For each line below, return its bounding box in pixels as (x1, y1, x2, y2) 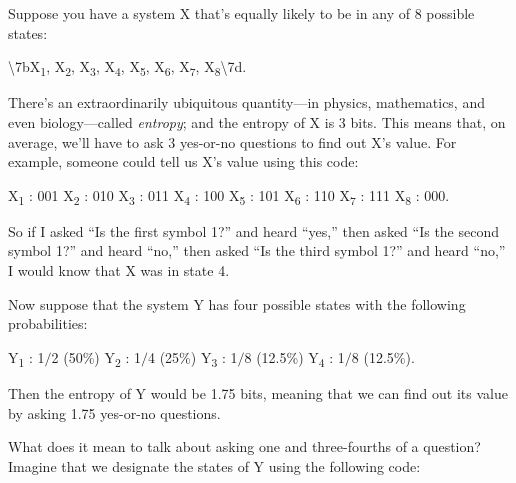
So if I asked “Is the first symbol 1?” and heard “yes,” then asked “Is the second (8, 220, 500, 241)
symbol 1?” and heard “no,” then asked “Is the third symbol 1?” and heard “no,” (8, 240, 506, 261)
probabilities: (8, 313, 88, 334)
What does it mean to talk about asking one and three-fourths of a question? (8, 436, 481, 457)
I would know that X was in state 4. (8, 260, 230, 280)
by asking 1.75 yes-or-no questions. (8, 402, 221, 423)
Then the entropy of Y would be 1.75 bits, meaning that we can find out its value (8, 382, 508, 403)
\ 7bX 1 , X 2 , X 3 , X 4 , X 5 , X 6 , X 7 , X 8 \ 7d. (8, 56, 247, 79)
